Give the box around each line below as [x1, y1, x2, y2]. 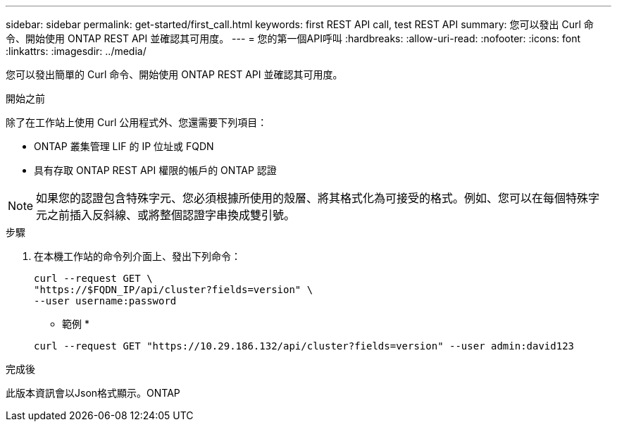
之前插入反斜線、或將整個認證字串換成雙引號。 [47, 208, 296, 222]
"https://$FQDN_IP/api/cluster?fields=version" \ [34, 284, 313, 295]
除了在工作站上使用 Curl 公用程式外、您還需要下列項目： [6, 116, 268, 128]
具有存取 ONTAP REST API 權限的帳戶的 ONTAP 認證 [34, 164, 277, 176]
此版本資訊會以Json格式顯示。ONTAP [6, 387, 180, 399]
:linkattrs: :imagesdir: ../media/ [6, 45, 147, 57]
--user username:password [34, 295, 177, 307]
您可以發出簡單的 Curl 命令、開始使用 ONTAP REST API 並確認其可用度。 [6, 68, 343, 80]
